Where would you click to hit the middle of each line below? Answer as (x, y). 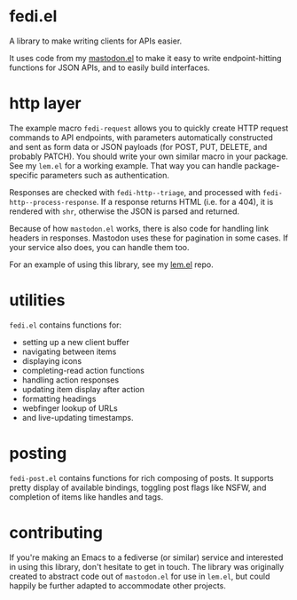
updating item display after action (83, 389)
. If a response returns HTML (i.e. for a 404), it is (185, 201)
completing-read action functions (83, 370)
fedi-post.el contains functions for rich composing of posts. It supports (141, 478)
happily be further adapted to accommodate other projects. (117, 585)
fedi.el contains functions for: (66, 325)
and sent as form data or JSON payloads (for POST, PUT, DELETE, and (138, 146)
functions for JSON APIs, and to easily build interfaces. (109, 67)
